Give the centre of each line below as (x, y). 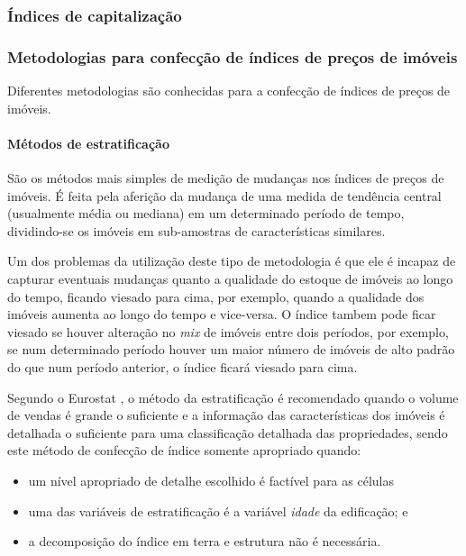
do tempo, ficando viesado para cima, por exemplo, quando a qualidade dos (216, 296)
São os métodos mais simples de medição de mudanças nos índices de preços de (226, 178)
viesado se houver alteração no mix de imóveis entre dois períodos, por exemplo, (228, 331)
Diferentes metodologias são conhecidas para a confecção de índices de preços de (229, 91)
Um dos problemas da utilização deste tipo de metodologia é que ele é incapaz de (232, 261)
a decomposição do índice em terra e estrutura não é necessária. (205, 541)
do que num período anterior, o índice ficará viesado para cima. (183, 366)
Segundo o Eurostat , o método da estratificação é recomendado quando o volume (233, 397)
